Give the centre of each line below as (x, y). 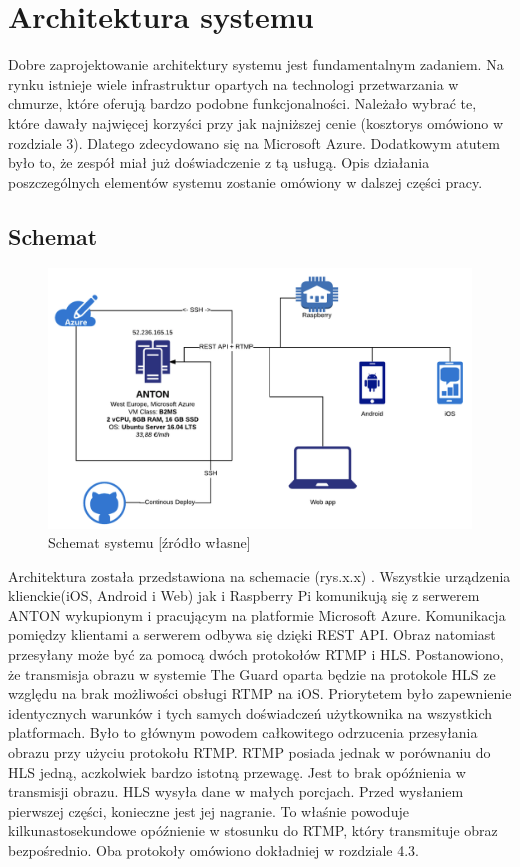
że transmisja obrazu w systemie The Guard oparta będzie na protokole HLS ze (252, 673)
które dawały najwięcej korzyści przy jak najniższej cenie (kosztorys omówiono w (256, 122)
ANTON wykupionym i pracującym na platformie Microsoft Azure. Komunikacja (257, 614)
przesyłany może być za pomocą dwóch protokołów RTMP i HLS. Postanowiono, (256, 654)
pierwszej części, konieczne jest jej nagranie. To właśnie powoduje (208, 810)
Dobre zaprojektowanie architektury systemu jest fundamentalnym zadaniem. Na (256, 64)
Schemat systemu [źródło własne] (149, 542)
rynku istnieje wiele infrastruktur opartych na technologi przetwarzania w (233, 83)
